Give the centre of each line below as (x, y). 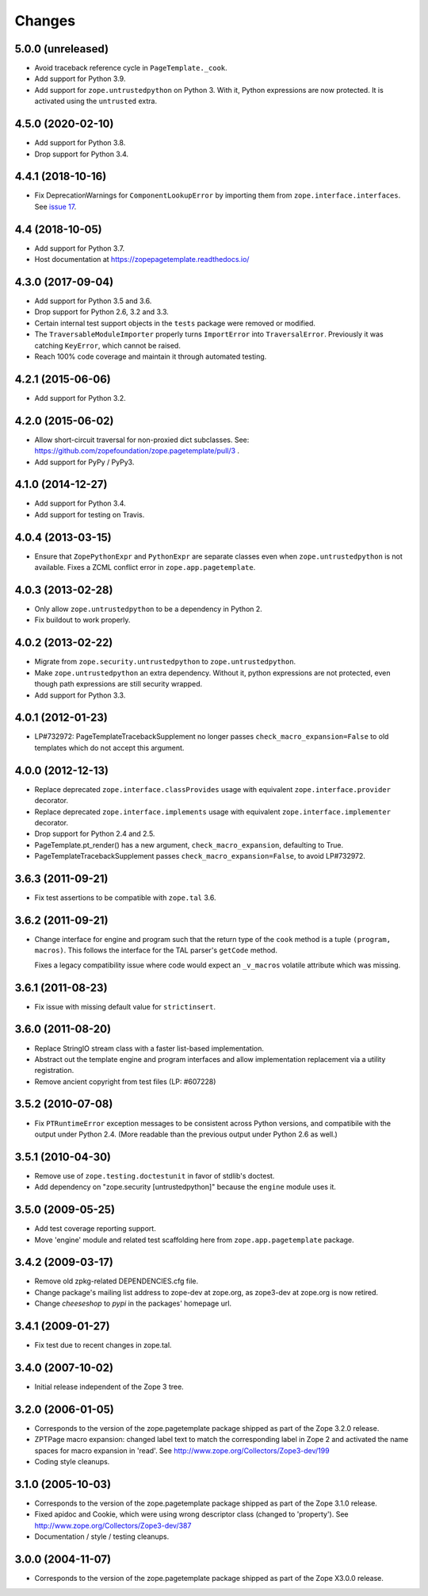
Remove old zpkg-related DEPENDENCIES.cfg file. (116, 1281)
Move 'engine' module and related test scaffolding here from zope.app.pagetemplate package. (194, 1240)
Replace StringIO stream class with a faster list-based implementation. (149, 1048)
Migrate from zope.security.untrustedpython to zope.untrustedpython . (165, 662)
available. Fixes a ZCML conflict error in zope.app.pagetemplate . (145, 567)
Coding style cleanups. (72, 1462)
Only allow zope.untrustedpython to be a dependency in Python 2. (149, 609)
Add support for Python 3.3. (80, 695)
